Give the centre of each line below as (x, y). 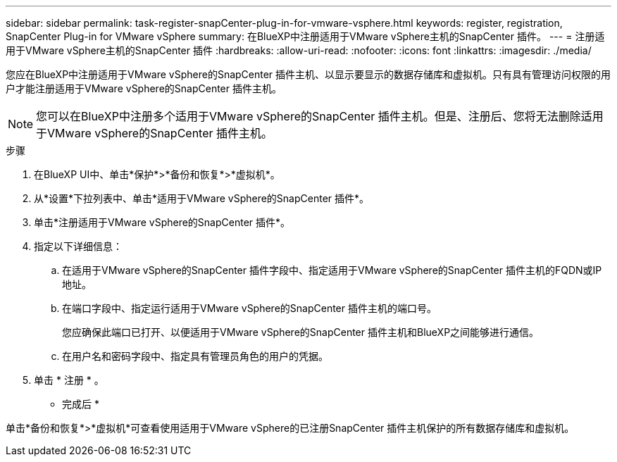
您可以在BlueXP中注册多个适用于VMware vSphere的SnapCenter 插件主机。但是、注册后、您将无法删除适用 (320, 116)
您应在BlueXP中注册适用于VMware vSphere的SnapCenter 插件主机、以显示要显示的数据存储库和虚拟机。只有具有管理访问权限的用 (308, 74)
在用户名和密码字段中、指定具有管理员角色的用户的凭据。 (195, 356)
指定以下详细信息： (78, 246)
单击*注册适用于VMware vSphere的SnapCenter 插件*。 (162, 222)
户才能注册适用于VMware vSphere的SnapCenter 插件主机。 (144, 88)
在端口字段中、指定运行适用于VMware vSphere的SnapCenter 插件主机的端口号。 (249, 308)
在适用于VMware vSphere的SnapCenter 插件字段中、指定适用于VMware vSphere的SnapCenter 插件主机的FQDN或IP (332, 270)
